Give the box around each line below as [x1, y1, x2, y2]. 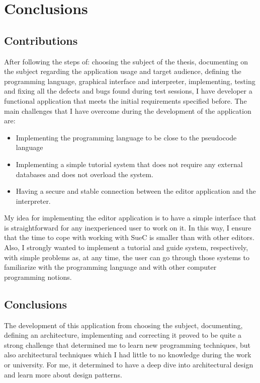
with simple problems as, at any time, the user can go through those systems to [4, 252, 249, 262]
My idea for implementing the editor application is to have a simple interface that [4, 212, 256, 223]
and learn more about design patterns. [4, 369, 122, 379]
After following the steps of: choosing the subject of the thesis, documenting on [4, 56, 248, 66]
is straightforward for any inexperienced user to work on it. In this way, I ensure [4, 222, 251, 233]
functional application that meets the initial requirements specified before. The [4, 95, 247, 106]
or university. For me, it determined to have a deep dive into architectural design [4, 359, 253, 370]
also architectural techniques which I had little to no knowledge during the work [4, 349, 251, 360]
